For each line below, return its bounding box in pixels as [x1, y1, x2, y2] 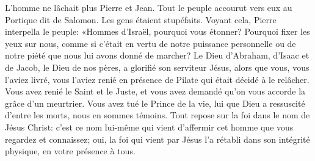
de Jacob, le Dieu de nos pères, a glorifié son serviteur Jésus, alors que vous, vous [5, 60, 310, 73]
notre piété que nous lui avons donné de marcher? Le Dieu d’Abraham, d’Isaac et [5, 49, 310, 62]
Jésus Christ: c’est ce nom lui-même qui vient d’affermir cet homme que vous [5, 120, 294, 133]
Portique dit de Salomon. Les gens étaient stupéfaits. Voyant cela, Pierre [5, 13, 277, 26]
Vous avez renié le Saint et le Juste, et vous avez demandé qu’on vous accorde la [5, 85, 306, 98]
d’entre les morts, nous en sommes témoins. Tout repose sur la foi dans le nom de [5, 109, 310, 121]
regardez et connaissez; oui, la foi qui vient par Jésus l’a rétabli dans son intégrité [5, 132, 310, 145]
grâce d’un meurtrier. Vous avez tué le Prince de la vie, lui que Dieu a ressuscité [5, 96, 305, 109]
